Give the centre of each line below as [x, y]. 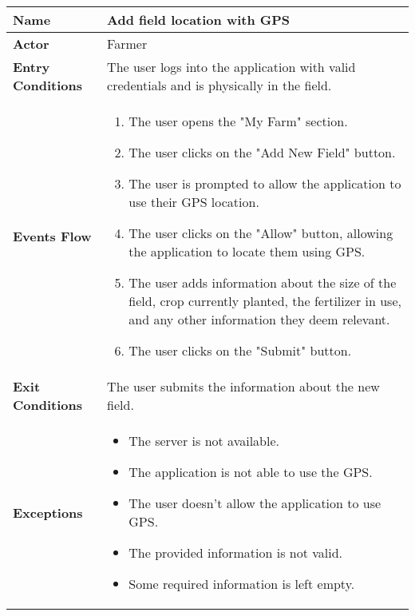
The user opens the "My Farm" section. [238, 121]
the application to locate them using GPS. [247, 251]
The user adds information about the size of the [263, 282]
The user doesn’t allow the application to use [255, 503]
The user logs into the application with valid [231, 67]
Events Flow [52, 236]
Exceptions [48, 512]
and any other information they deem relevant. [259, 319]
